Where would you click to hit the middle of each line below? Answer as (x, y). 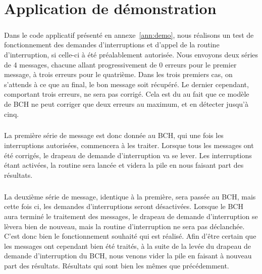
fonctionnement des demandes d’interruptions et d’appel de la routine (112, 45)
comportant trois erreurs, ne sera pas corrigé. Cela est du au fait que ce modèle (127, 94)
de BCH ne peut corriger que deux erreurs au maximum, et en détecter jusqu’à (126, 104)
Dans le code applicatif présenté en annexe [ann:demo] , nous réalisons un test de (129, 35)
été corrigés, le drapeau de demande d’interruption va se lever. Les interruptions (128, 155)
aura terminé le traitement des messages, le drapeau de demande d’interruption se (131, 216)
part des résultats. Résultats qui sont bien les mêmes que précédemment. (117, 265)
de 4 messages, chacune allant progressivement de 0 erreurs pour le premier (120, 64)
